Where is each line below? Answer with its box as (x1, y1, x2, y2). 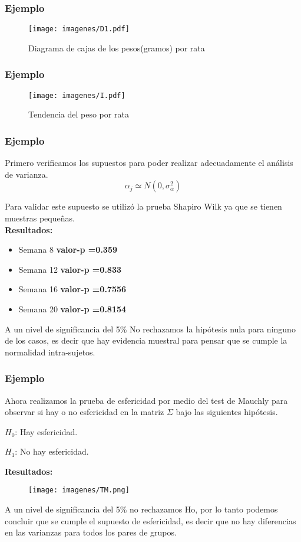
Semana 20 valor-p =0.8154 (18, 302, 127, 315)
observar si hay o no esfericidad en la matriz (5, 406, 164, 418)
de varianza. (5, 168, 48, 180)
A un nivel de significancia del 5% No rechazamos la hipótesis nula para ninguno (5, 322, 296, 335)
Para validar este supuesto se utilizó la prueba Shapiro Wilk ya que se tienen (5, 200, 282, 213)
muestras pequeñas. (5, 211, 75, 224)
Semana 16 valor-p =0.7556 (18, 283, 127, 295)
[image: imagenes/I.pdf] (28, 91, 125, 100)
